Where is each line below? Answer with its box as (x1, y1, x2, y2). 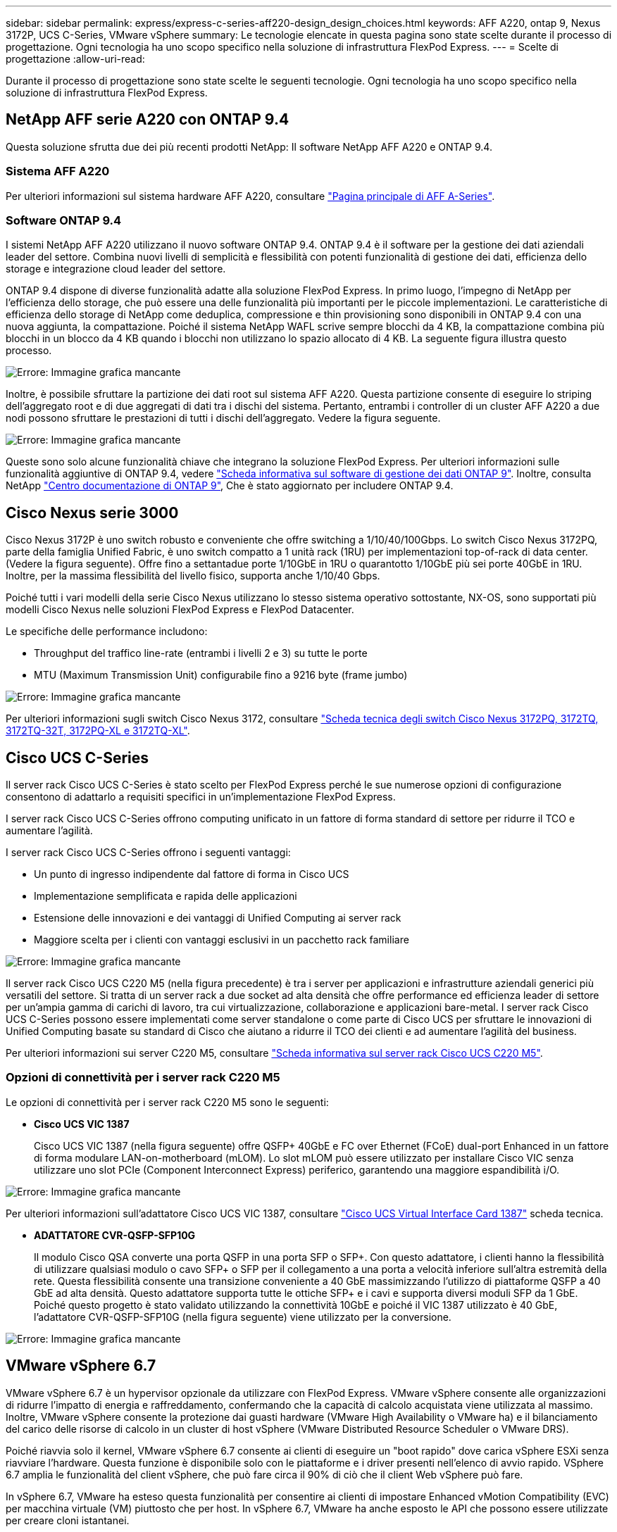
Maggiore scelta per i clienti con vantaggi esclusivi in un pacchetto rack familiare (34, 934, 409, 946)
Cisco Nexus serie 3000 (6, 503, 179, 522)
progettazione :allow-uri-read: (6, 53, 145, 65)
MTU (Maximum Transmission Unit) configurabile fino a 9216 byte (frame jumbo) (34, 669, 408, 682)
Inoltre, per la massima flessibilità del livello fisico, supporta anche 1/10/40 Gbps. (6, 570, 380, 582)
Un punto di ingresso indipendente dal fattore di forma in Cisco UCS (34, 868, 349, 881)
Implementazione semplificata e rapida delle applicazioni (34, 890, 297, 903)
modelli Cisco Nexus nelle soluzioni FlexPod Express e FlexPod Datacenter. (6, 603, 354, 616)
